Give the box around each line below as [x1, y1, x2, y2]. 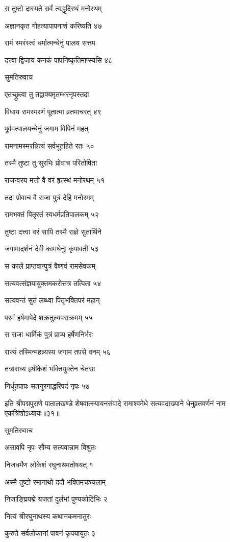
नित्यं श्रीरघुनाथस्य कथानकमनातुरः [5, 510, 91, 521]
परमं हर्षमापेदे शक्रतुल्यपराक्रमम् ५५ [5, 312, 93, 322]
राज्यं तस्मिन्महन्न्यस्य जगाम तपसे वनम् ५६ [5, 346, 111, 357]
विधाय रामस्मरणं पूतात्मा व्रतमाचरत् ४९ [5, 106, 101, 116]
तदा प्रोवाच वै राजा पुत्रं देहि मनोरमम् [5, 192, 94, 202]
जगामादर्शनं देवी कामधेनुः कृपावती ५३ [5, 243, 99, 254]
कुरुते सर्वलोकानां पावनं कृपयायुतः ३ [5, 528, 96, 538]
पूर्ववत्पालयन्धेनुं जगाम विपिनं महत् [5, 123, 89, 134]
